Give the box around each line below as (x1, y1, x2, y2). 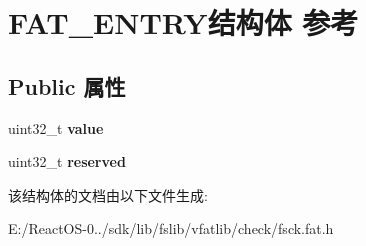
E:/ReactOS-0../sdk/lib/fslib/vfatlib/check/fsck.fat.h (8, 218, 334, 239)
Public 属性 (8, 70, 126, 101)
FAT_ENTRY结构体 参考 (8, 2, 359, 43)
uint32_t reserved (8, 151, 126, 172)
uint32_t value (8, 117, 104, 138)
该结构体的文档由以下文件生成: (8, 184, 208, 205)
